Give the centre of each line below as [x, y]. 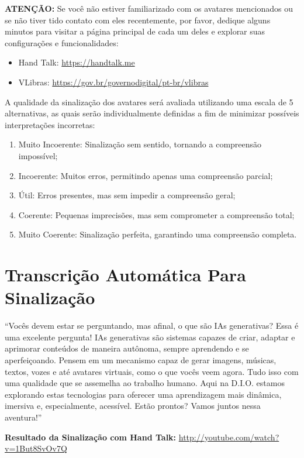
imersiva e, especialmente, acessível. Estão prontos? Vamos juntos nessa [133, 406]
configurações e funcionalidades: [62, 42]
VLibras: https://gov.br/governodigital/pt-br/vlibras [113, 82]
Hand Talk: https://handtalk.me [77, 62]
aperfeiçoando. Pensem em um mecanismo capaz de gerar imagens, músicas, [141, 360]
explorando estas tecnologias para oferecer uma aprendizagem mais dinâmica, [143, 394]
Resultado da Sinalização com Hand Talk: [91, 437]
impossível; [38, 155]
